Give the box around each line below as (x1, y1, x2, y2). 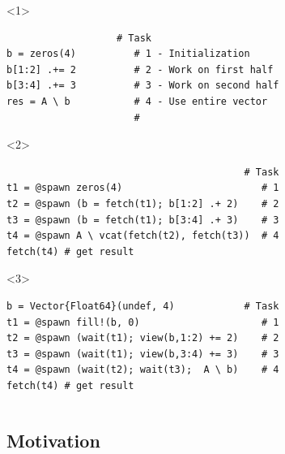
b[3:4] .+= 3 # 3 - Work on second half (6, 80, 279, 92)
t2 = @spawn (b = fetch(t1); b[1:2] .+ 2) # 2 (6, 197, 279, 210)
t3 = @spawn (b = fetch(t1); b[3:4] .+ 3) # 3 (6, 214, 279, 226)
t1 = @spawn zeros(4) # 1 (6, 182, 279, 194)
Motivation (6, 427, 100, 452)
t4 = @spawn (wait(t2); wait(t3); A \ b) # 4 (6, 364, 279, 376)
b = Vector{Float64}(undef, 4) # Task (6, 300, 279, 312)
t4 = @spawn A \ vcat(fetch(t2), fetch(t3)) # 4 (6, 230, 279, 242)
